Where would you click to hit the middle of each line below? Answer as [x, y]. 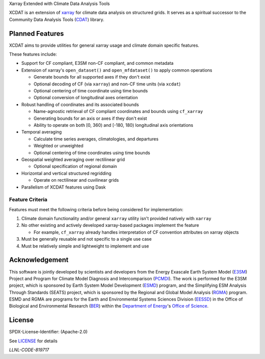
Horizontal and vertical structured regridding [66, 173]
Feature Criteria [28, 200]
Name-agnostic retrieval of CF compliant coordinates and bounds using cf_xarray [118, 111]
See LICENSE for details [33, 341]
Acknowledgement [39, 260]
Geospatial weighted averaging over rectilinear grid [73, 159]
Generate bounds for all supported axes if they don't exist [92, 77]
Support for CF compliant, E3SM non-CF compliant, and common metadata [97, 63]
